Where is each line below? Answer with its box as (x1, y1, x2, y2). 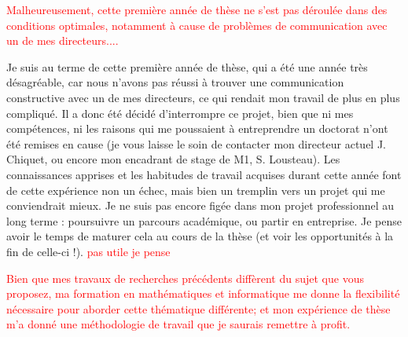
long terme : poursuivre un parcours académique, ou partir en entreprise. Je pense (6, 212, 402, 229)
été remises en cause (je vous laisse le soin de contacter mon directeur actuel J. (6, 135, 386, 152)
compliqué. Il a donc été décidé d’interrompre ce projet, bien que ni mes (6, 104, 354, 121)
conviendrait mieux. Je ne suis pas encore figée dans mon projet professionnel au (6, 197, 395, 214)
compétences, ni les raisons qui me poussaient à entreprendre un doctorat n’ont (6, 120, 388, 137)
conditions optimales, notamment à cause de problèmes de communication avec (6, 16, 388, 33)
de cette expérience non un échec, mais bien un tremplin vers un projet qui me (6, 181, 385, 198)
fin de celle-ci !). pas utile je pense (6, 243, 171, 259)
